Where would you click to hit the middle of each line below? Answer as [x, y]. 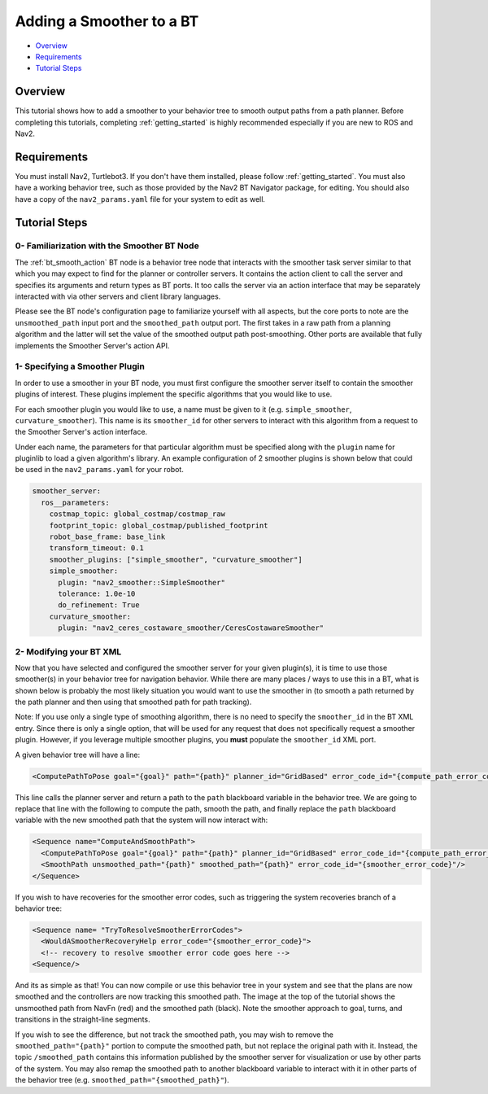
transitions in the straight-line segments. [83, 1020]
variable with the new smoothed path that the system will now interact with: [142, 820]
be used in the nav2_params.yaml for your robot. [100, 470]
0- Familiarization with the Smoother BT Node [107, 246]
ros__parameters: [75, 502]
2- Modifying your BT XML [68, 651]
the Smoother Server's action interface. [81, 432]
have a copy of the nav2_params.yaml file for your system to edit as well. [140, 199]
